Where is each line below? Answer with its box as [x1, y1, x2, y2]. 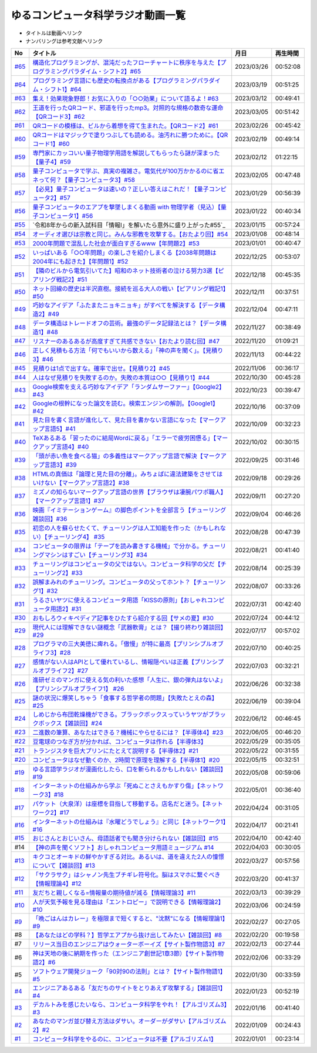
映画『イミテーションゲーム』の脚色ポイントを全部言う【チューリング [32, 506, 227, 514]
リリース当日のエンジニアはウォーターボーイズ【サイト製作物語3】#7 [32, 940, 225, 948]
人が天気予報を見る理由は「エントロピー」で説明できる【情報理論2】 [32, 898, 224, 906]
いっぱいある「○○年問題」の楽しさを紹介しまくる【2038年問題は [32, 249, 217, 257]
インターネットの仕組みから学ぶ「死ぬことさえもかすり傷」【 [32, 782, 201, 790]
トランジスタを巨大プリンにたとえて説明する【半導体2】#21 [32, 747, 199, 755]
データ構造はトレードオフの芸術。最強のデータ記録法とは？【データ [32, 319, 221, 328]
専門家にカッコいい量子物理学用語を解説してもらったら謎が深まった [32, 149, 220, 157]
